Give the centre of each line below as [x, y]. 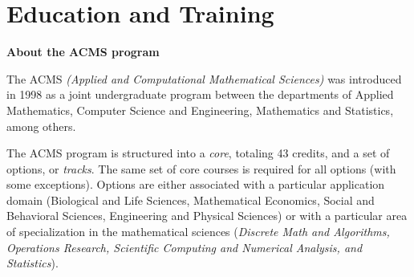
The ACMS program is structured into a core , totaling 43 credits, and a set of [198, 153]
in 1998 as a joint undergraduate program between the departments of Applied [200, 94]
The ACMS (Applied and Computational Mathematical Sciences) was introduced [204, 78]
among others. [41, 126]
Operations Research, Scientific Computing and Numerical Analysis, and [185, 247]
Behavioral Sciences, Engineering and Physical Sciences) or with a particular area [207, 216]
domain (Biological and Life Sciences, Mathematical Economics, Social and [191, 200]
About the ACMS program [83, 52]
